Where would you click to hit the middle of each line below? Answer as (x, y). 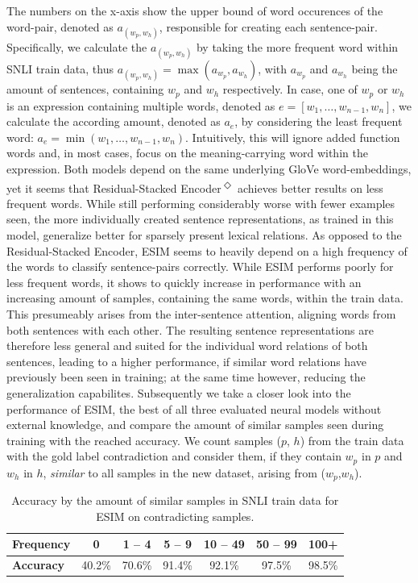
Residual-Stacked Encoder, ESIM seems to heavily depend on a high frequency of (207, 250)
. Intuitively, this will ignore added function (293, 137)
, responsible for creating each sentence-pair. (268, 26)
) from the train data (352, 440)
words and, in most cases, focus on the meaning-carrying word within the (187, 153)
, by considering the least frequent (319, 121)
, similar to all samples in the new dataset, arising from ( (184, 472)
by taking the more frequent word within (297, 46)
